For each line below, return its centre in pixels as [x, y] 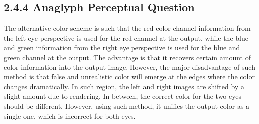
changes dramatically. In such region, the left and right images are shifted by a [124, 86]
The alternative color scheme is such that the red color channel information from [127, 28]
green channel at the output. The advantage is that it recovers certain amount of [127, 57]
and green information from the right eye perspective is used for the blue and [122, 47]
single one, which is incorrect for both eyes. [70, 115]
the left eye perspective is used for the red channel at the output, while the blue [126, 37]
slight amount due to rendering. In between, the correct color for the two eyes [123, 96]
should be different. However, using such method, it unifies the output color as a [127, 105]
